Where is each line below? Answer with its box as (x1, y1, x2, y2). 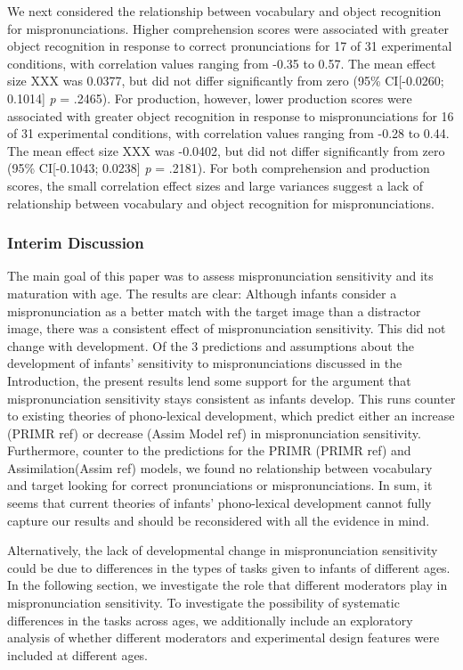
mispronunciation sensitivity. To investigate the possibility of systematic (7, 593, 400, 612)
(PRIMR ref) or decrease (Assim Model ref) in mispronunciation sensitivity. (7, 423, 421, 442)
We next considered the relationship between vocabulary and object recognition (7, 2, 442, 20)
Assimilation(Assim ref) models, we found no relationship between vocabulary (7, 458, 433, 477)
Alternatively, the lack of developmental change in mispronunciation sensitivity (7, 541, 438, 560)
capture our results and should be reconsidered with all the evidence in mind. (7, 511, 430, 529)
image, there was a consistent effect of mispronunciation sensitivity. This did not (7, 319, 446, 338)
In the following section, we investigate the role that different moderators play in (7, 576, 448, 594)
